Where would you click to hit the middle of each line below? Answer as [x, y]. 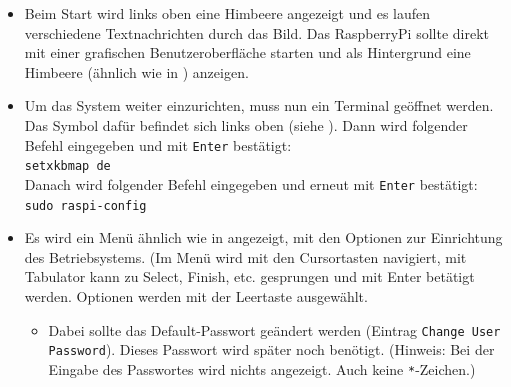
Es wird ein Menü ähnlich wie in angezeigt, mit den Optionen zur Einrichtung [263, 237]
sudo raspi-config [85, 205]
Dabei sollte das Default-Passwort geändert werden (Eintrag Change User [274, 329]
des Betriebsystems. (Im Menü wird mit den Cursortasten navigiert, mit [245, 256]
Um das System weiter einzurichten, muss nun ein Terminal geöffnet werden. [259, 105]
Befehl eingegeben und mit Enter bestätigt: [158, 144]
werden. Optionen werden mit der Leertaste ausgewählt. [196, 295]
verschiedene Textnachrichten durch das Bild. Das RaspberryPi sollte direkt [256, 32]
